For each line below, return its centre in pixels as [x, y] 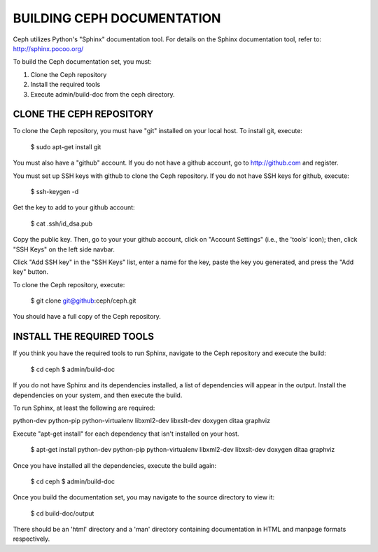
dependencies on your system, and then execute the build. [98, 395]
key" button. [31, 272]
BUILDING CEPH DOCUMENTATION [117, 18]
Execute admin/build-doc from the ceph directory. [103, 94]
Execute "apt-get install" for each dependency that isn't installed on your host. [126, 434]
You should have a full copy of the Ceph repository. [87, 317]
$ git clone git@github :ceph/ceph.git [83, 301]
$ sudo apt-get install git [66, 146]
